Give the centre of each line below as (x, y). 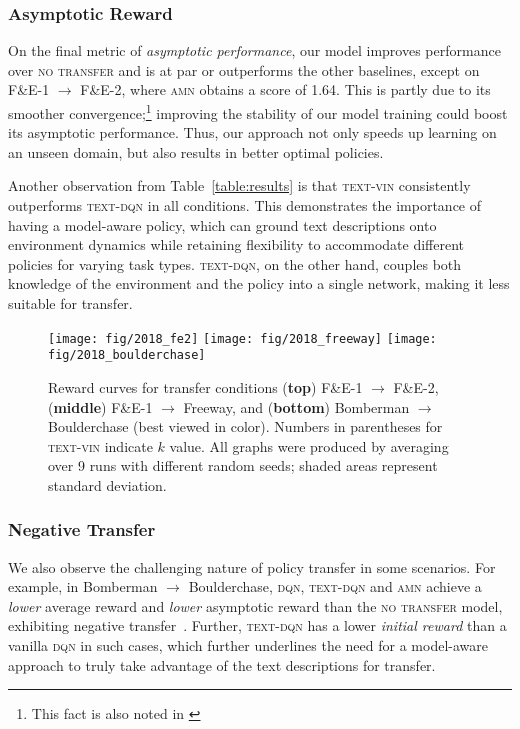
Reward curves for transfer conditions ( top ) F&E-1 (205, 386)
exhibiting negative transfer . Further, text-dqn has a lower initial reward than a (257, 625)
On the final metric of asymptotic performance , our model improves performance (254, 50)
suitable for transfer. (70, 303)
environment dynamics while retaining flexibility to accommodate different (236, 244)
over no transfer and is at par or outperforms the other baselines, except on (244, 69)
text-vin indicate (100, 445)
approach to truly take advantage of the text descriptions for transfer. (222, 664)
